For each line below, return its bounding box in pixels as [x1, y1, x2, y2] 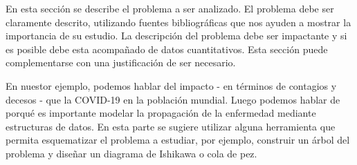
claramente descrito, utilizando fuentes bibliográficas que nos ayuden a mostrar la [6, 14, 351, 29]
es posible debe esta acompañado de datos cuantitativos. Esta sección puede [6, 41, 328, 56]
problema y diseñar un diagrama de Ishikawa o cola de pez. [6, 146, 257, 160]
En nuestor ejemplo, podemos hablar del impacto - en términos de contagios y [6, 78, 337, 93]
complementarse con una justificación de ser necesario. [6, 55, 236, 70]
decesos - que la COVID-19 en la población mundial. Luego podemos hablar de [6, 92, 340, 106]
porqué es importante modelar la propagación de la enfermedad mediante [6, 106, 316, 120]
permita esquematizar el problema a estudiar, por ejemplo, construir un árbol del [6, 133, 350, 147]
